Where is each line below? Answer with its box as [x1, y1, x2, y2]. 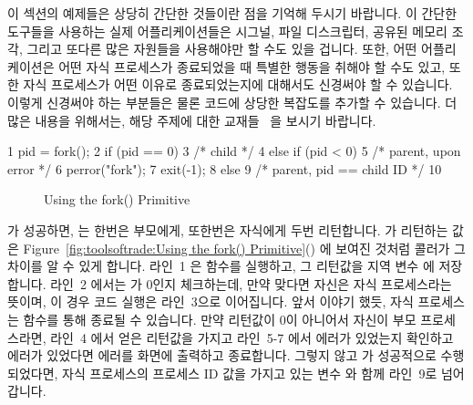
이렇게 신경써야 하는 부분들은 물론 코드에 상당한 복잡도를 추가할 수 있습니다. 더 [7, 92, 458, 111]
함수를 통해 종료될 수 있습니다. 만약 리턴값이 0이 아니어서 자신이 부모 [23, 309, 416, 328]
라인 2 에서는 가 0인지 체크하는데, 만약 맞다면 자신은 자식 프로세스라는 [50, 274, 452, 293]
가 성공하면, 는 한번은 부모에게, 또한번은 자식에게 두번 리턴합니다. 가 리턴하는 [7, 220, 448, 239]
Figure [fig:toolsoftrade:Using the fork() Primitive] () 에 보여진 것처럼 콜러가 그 [23, 238, 466, 257]
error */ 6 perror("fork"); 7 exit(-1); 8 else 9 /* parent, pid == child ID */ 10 [7, 159, 442, 178]
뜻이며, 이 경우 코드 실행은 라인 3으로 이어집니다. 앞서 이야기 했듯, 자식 [7, 292, 414, 311]
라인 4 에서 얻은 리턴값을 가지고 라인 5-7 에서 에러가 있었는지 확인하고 [50, 327, 454, 347]
